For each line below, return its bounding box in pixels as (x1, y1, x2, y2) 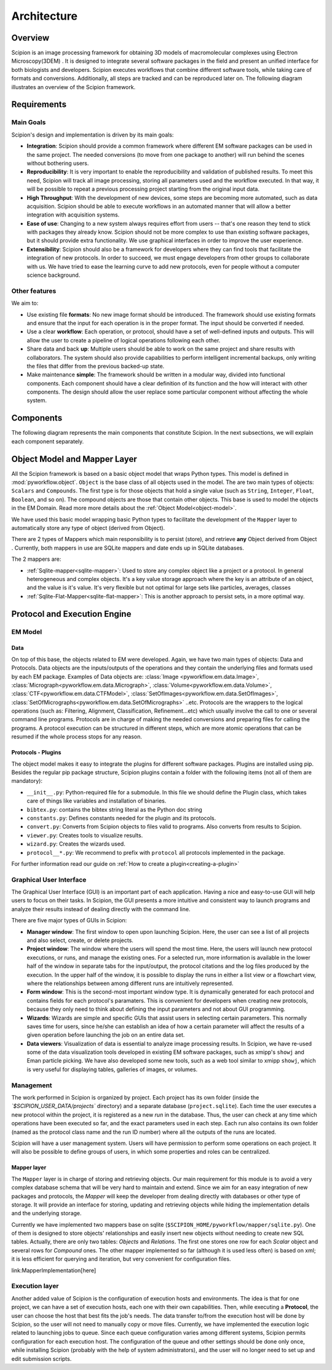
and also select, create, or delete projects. (26, 936, 133, 944)
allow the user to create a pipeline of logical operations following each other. (26, 336, 221, 344)
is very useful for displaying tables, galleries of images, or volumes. (26, 1066, 198, 1073)
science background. (26, 271, 81, 279)
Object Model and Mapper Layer (11, 454, 138, 464)
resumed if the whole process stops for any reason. (11, 733, 143, 740)
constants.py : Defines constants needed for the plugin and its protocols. (26, 814, 216, 822)
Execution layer (11, 1282, 59, 1291)
